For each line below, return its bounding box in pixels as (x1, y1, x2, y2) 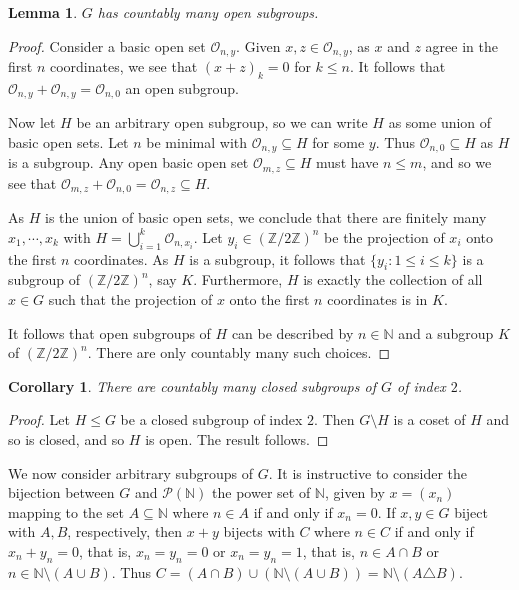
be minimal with (146, 131, 248, 152)
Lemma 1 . (8, 2, 78, 22)
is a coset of (393, 409, 466, 430)
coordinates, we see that (49, 56, 198, 77)
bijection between (8, 482, 115, 503)
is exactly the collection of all (303, 269, 483, 290)
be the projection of (324, 226, 445, 247)
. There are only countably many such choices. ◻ (87, 342, 391, 363)
